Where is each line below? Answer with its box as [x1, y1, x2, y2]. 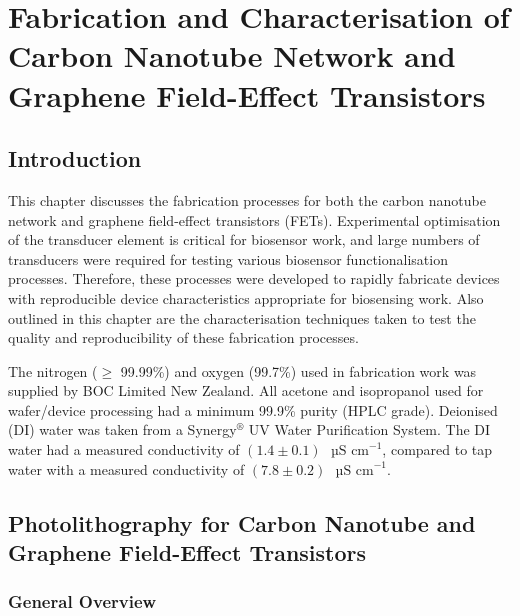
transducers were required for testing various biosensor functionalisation [8, 248, 448, 269]
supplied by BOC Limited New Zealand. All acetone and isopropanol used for [8, 380, 484, 401]
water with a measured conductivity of [8, 458, 245, 479]
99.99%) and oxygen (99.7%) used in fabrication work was [120, 360, 477, 381]
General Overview [8, 589, 157, 614]
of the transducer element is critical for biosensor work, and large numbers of [8, 229, 480, 250]
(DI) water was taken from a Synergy [8, 419, 237, 440]
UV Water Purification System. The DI [248, 419, 491, 440]
